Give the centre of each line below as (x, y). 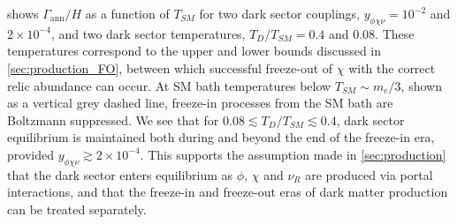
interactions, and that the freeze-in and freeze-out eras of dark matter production (228, 192)
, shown (421, 85)
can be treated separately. (77, 209)
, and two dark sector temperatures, (148, 33)
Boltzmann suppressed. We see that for (113, 119)
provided (30, 154)
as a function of (127, 13)
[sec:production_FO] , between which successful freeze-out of (170, 67)
